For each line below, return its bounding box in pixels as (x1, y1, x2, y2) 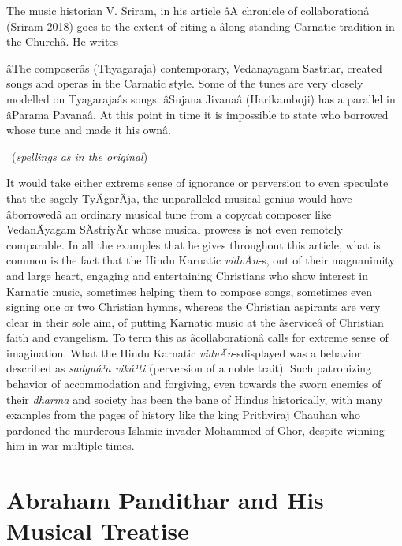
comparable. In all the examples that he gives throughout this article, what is (6, 236, 381, 252)
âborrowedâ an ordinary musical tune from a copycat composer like (6, 205, 332, 222)
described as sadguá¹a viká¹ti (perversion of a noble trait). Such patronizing (6, 360, 372, 376)
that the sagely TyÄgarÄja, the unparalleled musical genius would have (6, 189, 352, 206)
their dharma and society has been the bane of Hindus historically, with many (6, 391, 383, 407)
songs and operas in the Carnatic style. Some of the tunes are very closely (6, 75, 363, 92)
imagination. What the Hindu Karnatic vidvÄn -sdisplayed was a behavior (6, 344, 362, 361)
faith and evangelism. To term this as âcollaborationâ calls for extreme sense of (6, 329, 389, 346)
